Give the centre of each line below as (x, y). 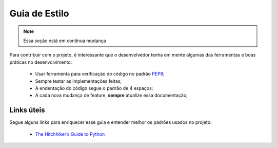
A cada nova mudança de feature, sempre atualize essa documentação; (111, 96)
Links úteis (27, 110)
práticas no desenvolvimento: (41, 62)
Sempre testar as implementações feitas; (78, 81)
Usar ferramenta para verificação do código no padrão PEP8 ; (100, 74)
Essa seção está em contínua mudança (65, 41)
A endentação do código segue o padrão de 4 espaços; (94, 88)
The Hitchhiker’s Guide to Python (70, 134)
